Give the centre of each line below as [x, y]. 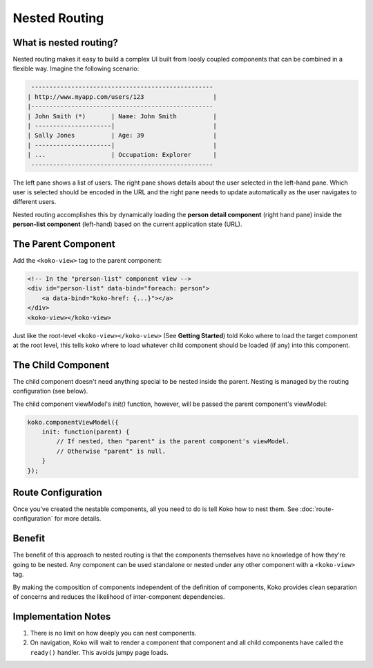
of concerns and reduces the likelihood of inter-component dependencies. [119, 596]
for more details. [78, 519]
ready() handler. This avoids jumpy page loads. [99, 652]
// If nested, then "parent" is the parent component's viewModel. [173, 442]
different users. [35, 202]
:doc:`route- [317, 509]
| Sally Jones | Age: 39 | [122, 136]
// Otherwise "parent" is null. [111, 451]
